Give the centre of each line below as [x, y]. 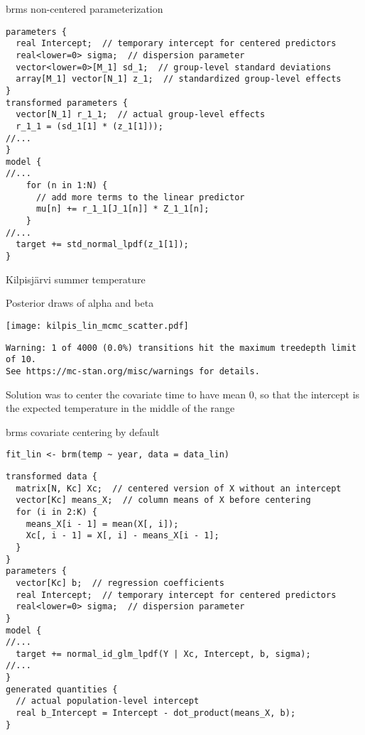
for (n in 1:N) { [67, 186]
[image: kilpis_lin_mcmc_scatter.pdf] [97, 326]
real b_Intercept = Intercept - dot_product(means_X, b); [156, 713]
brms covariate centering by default [83, 431]
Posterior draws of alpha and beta [80, 303]
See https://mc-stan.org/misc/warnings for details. [133, 371]
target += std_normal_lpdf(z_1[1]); [102, 245]
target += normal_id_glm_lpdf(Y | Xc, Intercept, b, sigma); [163, 654]
